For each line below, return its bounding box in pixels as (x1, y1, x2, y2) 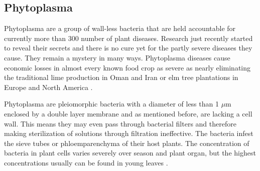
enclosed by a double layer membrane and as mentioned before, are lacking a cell (4, 108, 252, 118)
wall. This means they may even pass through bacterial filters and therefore (4, 118, 236, 128)
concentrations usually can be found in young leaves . (4, 157, 168, 167)
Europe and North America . (4, 81, 93, 92)
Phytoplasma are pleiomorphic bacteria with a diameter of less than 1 (4, 98, 219, 109)
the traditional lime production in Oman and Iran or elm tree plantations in (4, 72, 238, 82)
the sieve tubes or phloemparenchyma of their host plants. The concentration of (4, 137, 249, 148)
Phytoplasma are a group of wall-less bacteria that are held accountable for (4, 23, 236, 33)
